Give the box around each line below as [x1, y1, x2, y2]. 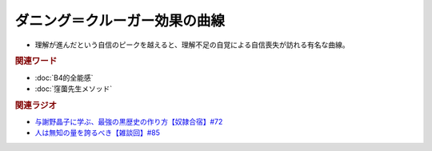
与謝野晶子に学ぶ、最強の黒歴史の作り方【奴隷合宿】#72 [34, 117, 223, 127]
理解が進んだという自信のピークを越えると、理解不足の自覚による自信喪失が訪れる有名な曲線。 [34, 40, 350, 50]
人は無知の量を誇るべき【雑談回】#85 [34, 128, 160, 137]
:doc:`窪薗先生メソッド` [34, 84, 113, 93]
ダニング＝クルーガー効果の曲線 [14, 12, 226, 30]
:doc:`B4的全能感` [34, 73, 94, 82]
